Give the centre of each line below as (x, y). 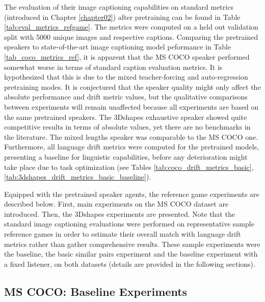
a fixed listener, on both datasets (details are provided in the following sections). (130, 263)
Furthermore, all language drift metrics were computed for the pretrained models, (132, 147)
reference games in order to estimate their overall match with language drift (123, 234)
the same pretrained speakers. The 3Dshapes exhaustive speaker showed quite (126, 117)
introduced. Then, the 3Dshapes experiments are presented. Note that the (120, 213)
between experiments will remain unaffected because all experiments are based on (131, 106)
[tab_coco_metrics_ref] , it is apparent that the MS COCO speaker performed (127, 56)
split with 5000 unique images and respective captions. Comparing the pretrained (131, 36)
